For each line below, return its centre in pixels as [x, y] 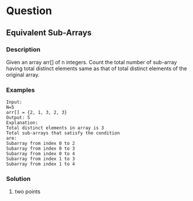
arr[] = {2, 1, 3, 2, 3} [37, 113]
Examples [21, 90]
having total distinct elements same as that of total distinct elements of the [97, 68]
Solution [19, 179]
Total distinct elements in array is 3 [55, 128]
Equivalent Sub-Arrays [49, 33]
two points [27, 192]
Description [23, 50]
